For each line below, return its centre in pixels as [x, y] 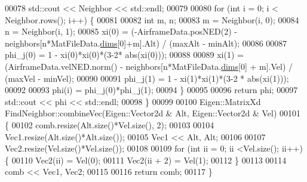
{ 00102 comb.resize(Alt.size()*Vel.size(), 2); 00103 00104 [110, 124]
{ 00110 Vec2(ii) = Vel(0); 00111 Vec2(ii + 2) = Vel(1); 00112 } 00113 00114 [146, 160]
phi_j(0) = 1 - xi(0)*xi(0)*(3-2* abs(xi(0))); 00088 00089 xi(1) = [124, 55]
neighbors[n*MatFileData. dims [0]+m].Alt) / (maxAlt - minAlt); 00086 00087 [146, 43]
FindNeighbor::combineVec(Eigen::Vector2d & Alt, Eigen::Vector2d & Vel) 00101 [153, 113]
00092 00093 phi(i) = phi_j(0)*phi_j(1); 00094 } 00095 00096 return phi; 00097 [151, 90]
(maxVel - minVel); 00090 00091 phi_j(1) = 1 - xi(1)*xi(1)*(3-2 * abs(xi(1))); [147, 78]
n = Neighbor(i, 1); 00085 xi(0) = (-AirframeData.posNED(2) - [121, 31]
